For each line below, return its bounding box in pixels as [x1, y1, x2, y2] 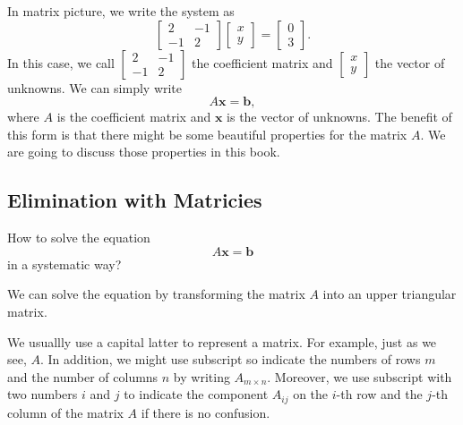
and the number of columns [7, 367, 159, 386]
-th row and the [336, 385, 423, 404]
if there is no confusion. [141, 403, 270, 421]
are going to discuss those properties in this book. [7, 142, 280, 161]
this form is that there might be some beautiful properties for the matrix [7, 124, 407, 143]
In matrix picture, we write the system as [7, 2, 235, 20]
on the [293, 385, 329, 404]
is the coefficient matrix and [56, 107, 211, 126]
